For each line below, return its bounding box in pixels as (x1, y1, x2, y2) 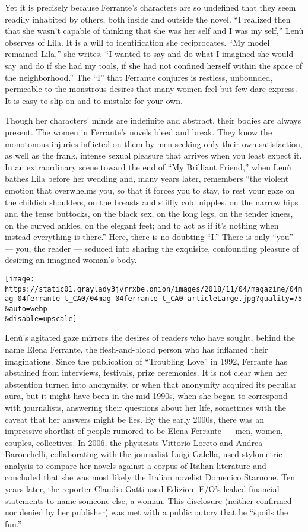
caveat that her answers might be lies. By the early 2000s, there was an (5, 413, 264, 425)
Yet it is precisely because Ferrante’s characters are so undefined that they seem (5, 1, 296, 13)
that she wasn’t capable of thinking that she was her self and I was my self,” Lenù (5, 24, 304, 37)
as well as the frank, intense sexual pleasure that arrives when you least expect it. (5, 149, 302, 161)
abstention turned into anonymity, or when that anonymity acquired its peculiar (5, 378, 297, 390)
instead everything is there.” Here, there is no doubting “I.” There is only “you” (5, 230, 294, 243)
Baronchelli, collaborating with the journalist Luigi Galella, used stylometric (5, 448, 282, 460)
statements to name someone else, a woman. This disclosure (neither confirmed (5, 494, 292, 506)
